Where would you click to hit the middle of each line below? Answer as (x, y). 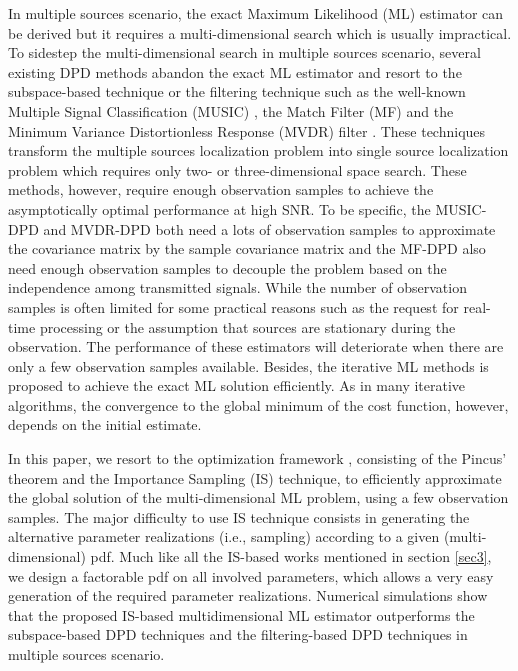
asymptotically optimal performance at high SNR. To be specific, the (219, 208)
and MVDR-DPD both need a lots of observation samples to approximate (269, 228)
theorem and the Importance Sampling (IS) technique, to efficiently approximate (255, 477)
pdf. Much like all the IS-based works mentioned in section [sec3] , (291, 556)
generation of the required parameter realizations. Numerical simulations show (248, 595)
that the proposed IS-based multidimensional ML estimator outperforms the (241, 614)
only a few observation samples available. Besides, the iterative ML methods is (248, 365)
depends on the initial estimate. (105, 424)
